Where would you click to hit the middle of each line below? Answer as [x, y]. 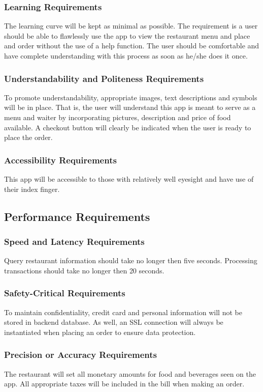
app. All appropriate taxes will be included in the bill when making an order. [124, 384]
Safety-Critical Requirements [65, 293]
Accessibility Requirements [60, 160]
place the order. [28, 137]
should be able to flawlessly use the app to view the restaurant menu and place [127, 35]
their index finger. [32, 189]
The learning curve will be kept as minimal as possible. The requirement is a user [131, 26]
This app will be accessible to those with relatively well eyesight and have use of [129, 179]
